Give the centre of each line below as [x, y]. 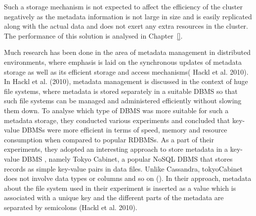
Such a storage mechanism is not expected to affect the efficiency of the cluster [123, 6]
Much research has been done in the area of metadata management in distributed [127, 52]
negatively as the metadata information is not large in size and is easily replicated [128, 16]
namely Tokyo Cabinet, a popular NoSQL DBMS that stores [141, 158]
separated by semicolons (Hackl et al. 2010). [71, 207]
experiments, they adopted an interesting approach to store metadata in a [116, 149]
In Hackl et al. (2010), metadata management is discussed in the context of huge [126, 81]
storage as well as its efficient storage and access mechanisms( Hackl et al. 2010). [126, 71]
